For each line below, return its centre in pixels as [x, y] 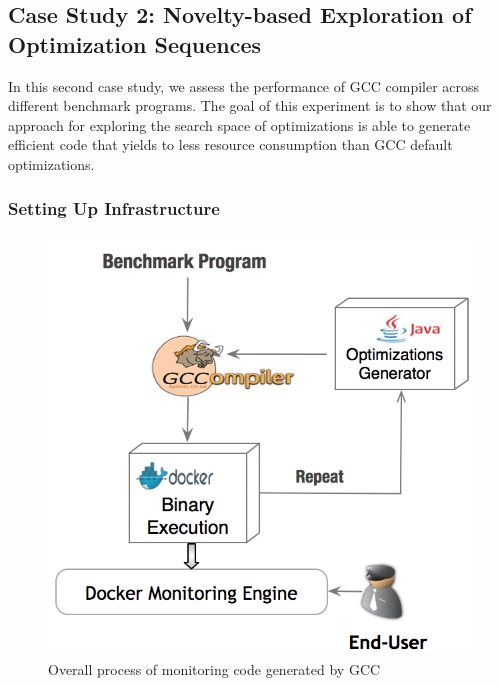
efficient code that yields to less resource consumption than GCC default [230, 144]
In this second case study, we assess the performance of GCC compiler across [244, 85]
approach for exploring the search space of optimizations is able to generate [239, 124]
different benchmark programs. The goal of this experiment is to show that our [250, 105]
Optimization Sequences [135, 43]
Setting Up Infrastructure [114, 208]
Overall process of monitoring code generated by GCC [214, 669]
